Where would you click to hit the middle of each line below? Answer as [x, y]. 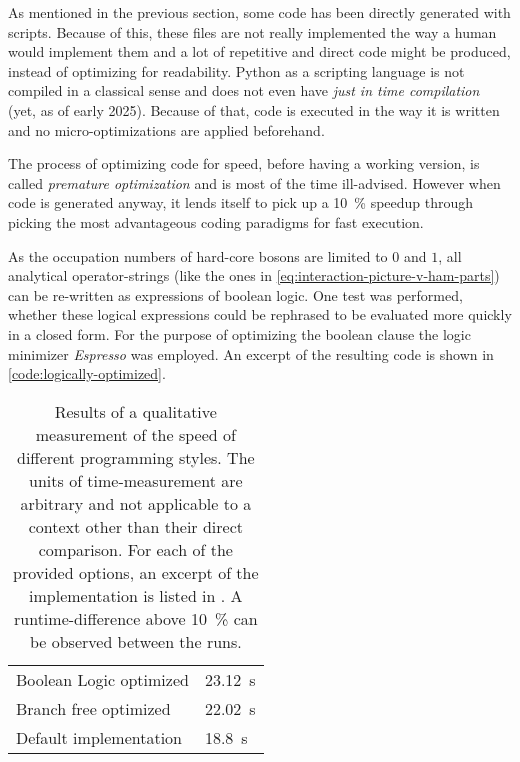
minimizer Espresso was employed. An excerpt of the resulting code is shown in [251, 353]
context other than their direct [136, 526]
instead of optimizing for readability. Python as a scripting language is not [236, 70]
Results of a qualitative [135, 411]
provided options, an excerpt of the [136, 572]
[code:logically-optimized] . [87, 373]
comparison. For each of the [135, 549]
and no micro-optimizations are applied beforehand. [166, 129]
